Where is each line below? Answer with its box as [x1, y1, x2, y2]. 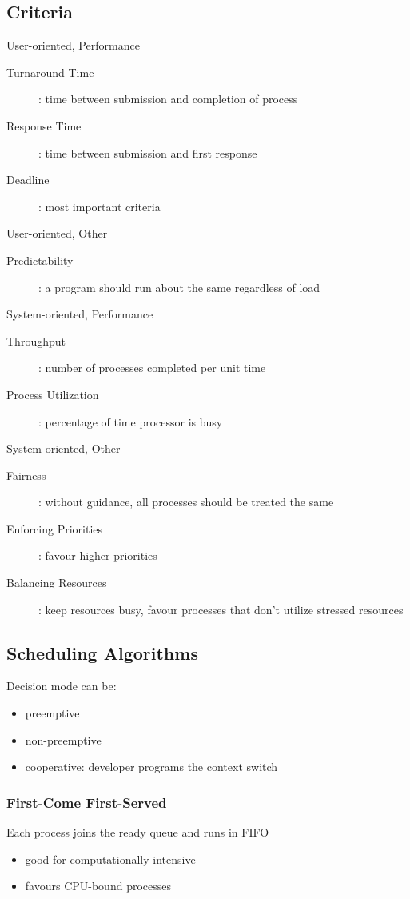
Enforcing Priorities [6, 520, 103, 537]
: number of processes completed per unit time [38, 359, 266, 376]
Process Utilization [6, 386, 99, 402]
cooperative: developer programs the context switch [25, 758, 278, 775]
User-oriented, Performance [6, 37, 140, 54]
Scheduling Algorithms [6, 640, 198, 665]
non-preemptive [25, 731, 102, 748]
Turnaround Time [6, 63, 94, 80]
